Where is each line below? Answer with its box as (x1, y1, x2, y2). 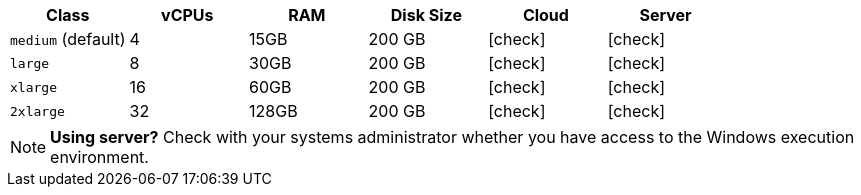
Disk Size (390, 5, 462, 25)
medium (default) (10, 29, 126, 49)
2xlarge (10, 103, 65, 119)
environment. (50, 147, 149, 167)
